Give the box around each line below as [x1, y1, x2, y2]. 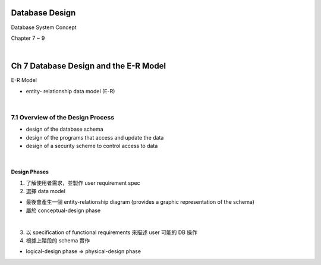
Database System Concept [11, 24, 77, 31]
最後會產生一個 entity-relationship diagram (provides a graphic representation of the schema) [26, 198, 255, 206]
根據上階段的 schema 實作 [26, 237, 90, 244]
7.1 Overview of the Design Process [11, 113, 115, 121]
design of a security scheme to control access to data [26, 142, 158, 149]
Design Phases [11, 168, 49, 175]
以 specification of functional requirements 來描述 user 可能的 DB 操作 [26, 229, 197, 236]
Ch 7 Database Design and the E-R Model [11, 61, 166, 71]
